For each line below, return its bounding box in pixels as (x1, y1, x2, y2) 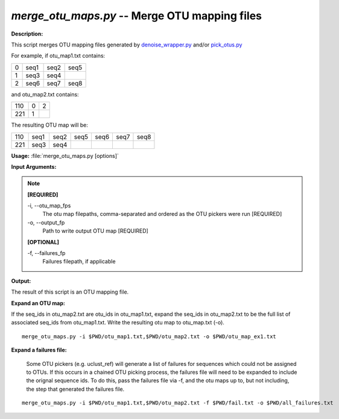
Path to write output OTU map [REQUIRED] (42, 227, 149, 235)
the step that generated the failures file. (26, 385, 125, 392)
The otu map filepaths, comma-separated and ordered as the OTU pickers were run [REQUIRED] (42, 210, 282, 218)
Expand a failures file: (11, 347, 67, 354)
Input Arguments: (11, 163, 57, 170)
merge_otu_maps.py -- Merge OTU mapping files (11, 9, 262, 22)
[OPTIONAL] (27, 238, 60, 245)
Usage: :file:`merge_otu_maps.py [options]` (11, 152, 119, 159)
